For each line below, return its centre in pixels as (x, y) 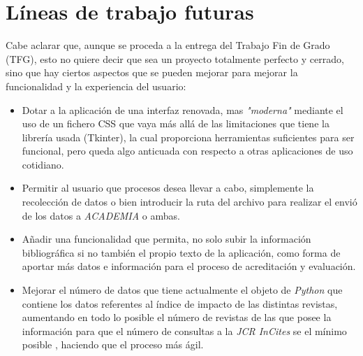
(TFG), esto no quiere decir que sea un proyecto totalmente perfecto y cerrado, (175, 58)
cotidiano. (43, 164)
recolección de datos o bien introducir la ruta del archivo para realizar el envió (190, 202)
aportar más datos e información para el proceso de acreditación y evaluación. (189, 266)
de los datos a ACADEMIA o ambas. (101, 215)
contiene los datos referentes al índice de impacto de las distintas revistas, (180, 303)
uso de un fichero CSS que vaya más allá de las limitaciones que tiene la (176, 123)
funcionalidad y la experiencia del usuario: (96, 86)
